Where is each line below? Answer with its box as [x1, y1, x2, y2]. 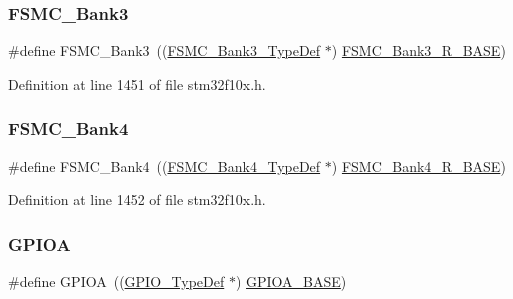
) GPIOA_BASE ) [235, 271, 347, 292]
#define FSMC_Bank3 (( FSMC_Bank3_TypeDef [8, 40, 321, 61]
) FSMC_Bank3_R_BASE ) [331, 40, 506, 61]
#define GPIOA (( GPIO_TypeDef [8, 271, 225, 292]
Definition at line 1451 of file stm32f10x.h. [8, 73, 266, 94]
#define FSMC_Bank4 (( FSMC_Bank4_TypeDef [8, 155, 321, 176]
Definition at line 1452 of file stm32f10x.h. [8, 189, 266, 210]
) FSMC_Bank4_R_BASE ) [331, 155, 506, 176]
